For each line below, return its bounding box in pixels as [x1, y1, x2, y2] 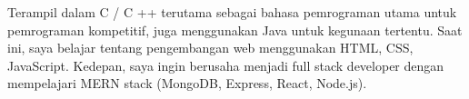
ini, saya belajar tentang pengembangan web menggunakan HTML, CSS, [7, 38, 414, 57]
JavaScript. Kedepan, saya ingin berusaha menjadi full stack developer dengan [7, 55, 444, 74]
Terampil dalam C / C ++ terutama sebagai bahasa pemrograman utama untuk [7, 3, 457, 21]
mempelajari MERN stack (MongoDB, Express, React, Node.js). [7, 74, 367, 93]
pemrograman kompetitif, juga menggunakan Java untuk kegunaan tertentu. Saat [7, 20, 463, 39]
